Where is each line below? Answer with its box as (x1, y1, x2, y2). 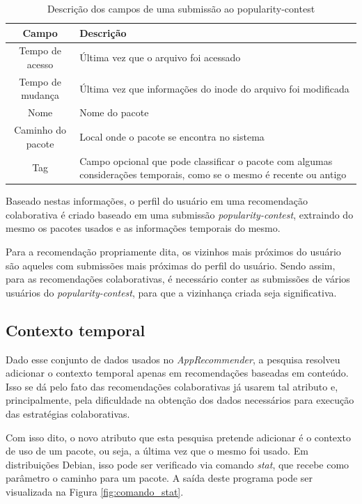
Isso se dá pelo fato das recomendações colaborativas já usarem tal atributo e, (6, 379, 338, 393)
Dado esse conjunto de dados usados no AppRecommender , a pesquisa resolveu (6, 352, 340, 366)
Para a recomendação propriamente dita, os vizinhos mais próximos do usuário (6, 244, 341, 259)
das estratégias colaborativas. (6, 407, 130, 421)
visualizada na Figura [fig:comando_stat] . (6, 484, 184, 498)
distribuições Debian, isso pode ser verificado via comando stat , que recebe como (6, 457, 349, 471)
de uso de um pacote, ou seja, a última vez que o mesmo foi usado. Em (6, 443, 308, 458)
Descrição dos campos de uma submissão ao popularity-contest (47, 1, 315, 15)
